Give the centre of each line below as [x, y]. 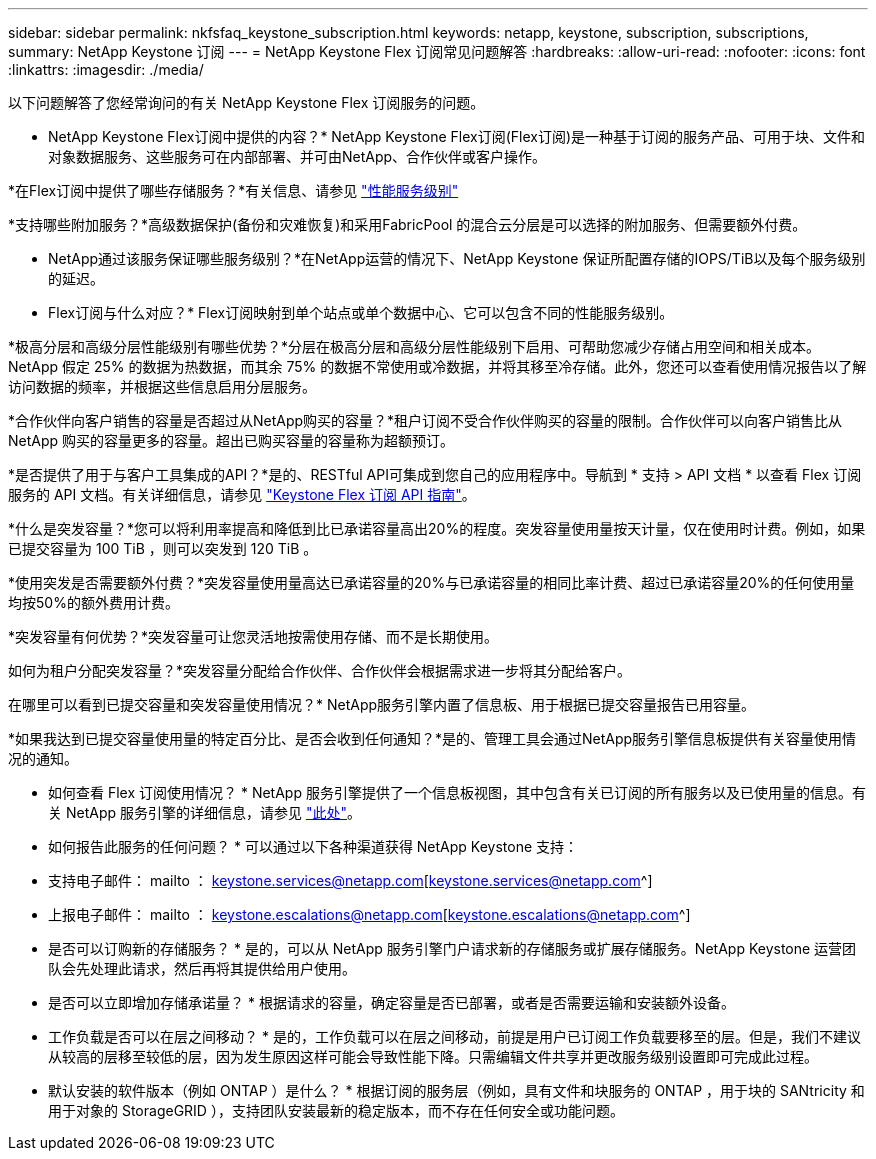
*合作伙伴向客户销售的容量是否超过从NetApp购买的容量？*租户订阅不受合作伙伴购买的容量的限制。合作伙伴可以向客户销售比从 [425, 420]
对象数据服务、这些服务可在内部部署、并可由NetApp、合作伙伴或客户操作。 [297, 156]
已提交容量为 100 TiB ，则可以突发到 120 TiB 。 [163, 548]
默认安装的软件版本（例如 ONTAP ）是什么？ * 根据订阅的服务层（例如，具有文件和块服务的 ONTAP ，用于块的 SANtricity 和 [456, 1090]
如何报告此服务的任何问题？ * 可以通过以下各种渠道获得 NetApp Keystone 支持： [313, 846]
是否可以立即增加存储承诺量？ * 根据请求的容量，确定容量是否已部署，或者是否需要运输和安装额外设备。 [391, 1002]
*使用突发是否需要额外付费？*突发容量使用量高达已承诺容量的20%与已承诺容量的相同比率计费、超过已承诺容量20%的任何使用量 [431, 582]
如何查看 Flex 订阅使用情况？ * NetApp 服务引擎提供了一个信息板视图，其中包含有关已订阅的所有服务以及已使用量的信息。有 [457, 792]
